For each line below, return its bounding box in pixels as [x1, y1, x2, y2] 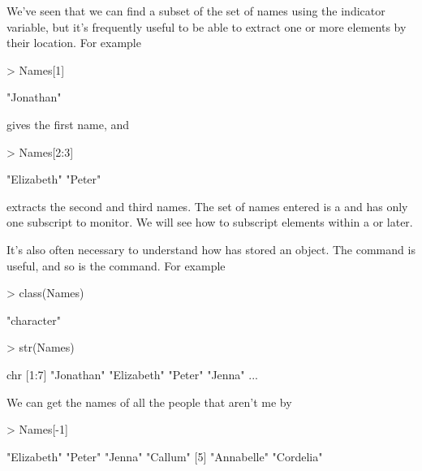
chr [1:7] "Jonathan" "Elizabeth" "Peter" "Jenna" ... [6, 365, 258, 382]
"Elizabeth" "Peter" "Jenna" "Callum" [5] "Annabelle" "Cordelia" [6, 447, 323, 465]
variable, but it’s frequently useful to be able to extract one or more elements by [6, 18, 407, 35]
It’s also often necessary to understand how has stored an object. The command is [6, 240, 416, 257]
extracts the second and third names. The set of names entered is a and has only [6, 197, 408, 214]
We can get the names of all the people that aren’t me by [6, 393, 292, 410]
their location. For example [6, 34, 141, 51]
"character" [6, 311, 61, 328]
